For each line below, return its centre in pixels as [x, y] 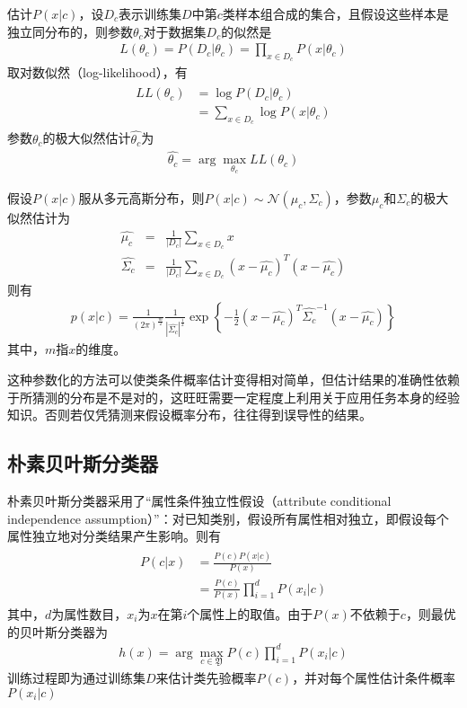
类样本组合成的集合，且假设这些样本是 [335, 13]
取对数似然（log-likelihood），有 [97, 72]
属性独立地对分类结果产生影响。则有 [114, 536]
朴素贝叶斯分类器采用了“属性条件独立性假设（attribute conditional [199, 500]
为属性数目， [89, 614]
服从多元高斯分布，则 [141, 198]
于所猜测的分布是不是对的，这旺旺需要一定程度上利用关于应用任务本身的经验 [233, 397]
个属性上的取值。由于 [250, 614]
